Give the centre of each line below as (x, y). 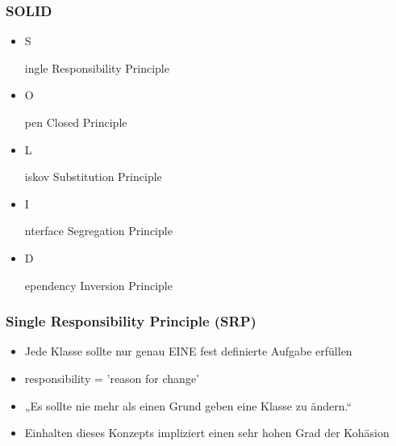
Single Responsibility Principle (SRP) (131, 321)
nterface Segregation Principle (98, 231)
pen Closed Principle (76, 122)
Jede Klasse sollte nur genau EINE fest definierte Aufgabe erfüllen (188, 351)
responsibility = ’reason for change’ (112, 378)
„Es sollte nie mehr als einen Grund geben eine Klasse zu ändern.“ (188, 405)
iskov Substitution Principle (93, 177)
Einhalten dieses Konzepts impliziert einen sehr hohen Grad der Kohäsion (207, 433)
